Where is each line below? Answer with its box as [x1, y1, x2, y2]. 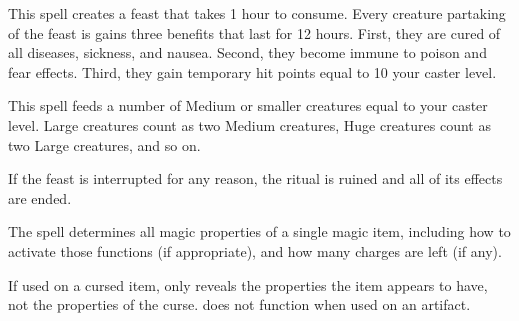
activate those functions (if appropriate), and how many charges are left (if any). [8, 240, 502, 261]
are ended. [8, 187, 72, 208]
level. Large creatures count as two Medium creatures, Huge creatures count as [8, 114, 491, 135]
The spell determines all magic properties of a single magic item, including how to [8, 221, 511, 242]
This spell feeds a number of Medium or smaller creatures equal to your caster [8, 95, 488, 116]
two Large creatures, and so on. [8, 134, 201, 155]
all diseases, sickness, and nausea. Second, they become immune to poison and [8, 42, 487, 63]
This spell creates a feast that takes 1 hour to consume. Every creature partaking [8, 3, 506, 23]
